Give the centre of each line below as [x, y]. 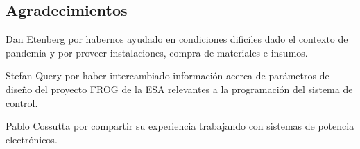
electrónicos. [32, 139]
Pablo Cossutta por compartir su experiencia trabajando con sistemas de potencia [180, 126]
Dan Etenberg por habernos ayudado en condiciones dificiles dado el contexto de [177, 39]
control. [22, 102]
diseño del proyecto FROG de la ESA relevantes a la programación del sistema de [179, 89]
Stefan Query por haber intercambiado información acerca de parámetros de [168, 76]
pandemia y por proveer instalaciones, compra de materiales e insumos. [157, 52]
